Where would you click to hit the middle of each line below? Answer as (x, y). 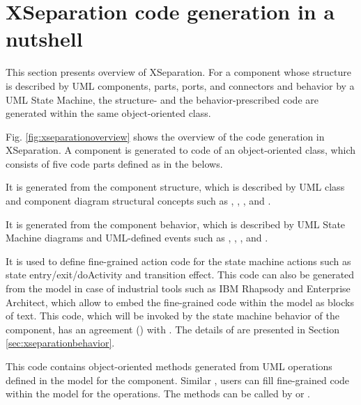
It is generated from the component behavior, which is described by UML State (176, 224)
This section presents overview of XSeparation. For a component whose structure (178, 72)
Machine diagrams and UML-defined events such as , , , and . (137, 238)
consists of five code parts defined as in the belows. (114, 163)
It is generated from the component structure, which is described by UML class (175, 187)
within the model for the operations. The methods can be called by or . (158, 394)
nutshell (44, 39)
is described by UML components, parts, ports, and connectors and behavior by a (180, 85)
